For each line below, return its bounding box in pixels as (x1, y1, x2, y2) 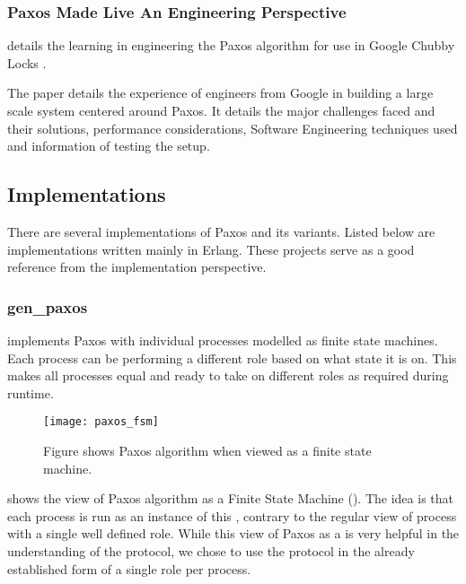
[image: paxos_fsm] (43, 415, 159, 429)
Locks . (7, 53, 47, 72)
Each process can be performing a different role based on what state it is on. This (7, 348, 457, 367)
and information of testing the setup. (7, 136, 210, 155)
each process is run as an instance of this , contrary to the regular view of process (7, 506, 457, 525)
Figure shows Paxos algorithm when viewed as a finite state (43, 441, 372, 460)
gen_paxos (7, 295, 88, 318)
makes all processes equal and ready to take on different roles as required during (7, 366, 449, 385)
